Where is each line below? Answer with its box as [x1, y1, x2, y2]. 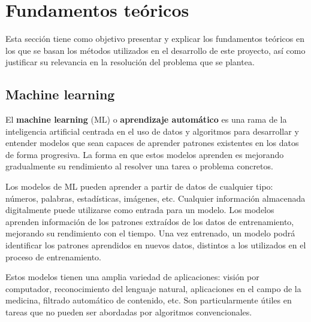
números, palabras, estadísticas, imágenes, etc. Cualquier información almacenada [5, 192, 306, 204]
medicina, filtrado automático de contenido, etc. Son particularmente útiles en [5, 294, 292, 306]
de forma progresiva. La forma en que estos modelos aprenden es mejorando [5, 148, 284, 160]
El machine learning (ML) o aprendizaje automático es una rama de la [5, 113, 287, 126]
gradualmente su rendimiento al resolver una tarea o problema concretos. [5, 160, 273, 172]
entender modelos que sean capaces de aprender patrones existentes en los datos [5, 136, 299, 149]
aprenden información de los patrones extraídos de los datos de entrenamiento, [5, 215, 294, 227]
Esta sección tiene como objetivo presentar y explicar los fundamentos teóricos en [5, 32, 304, 45]
